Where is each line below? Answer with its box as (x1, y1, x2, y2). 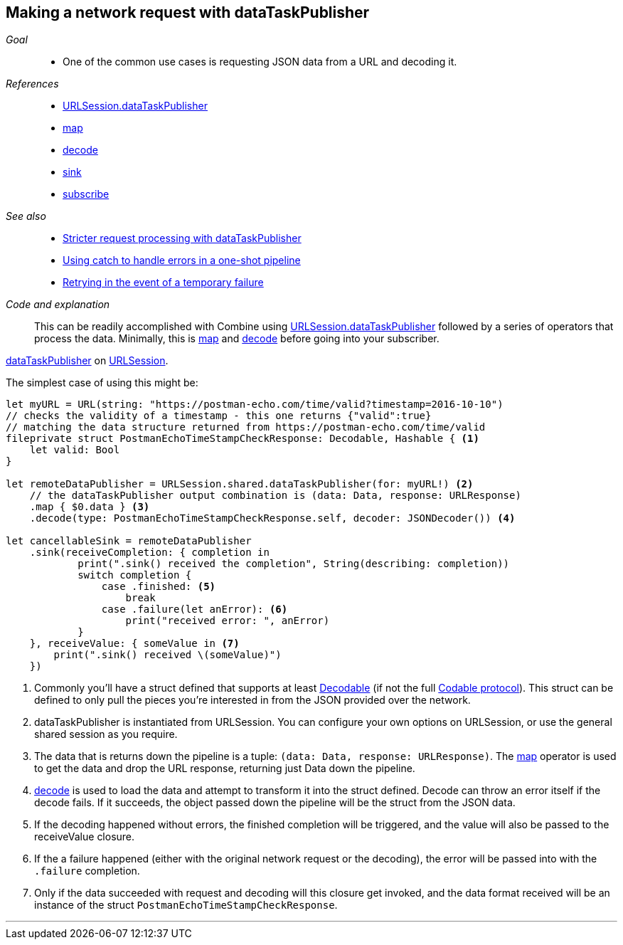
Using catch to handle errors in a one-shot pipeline (63, 254, 301, 267)
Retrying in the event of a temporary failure (63, 276, 264, 289)
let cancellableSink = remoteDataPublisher (6, 535, 252, 547)
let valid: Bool (29, 444, 120, 456)
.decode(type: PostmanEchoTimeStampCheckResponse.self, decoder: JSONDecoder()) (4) (29, 512, 516, 524)
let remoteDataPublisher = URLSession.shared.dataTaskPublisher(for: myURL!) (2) (6, 478, 474, 490)
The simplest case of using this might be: (6, 376, 198, 389)
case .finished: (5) (101, 581, 216, 593)
